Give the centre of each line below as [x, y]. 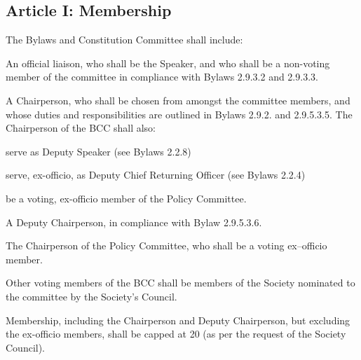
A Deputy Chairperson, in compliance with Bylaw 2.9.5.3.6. [134, 222]
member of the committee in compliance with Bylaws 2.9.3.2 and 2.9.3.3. [162, 77]
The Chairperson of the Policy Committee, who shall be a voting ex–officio [166, 245]
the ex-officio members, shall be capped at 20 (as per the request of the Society [176, 334]
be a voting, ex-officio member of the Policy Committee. [126, 198]
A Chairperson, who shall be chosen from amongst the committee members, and [178, 100]
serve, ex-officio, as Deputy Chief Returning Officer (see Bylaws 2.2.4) [156, 175]
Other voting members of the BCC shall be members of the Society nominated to [180, 283]
